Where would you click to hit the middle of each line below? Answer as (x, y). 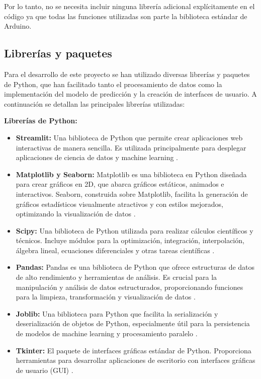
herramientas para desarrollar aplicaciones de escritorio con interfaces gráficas (136, 360)
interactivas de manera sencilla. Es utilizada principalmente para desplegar (131, 147)
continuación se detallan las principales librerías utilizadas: (95, 103)
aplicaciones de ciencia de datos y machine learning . (97, 157)
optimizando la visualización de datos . (76, 214)
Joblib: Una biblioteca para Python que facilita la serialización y (117, 313)
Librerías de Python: (41, 121)
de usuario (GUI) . (45, 370)
